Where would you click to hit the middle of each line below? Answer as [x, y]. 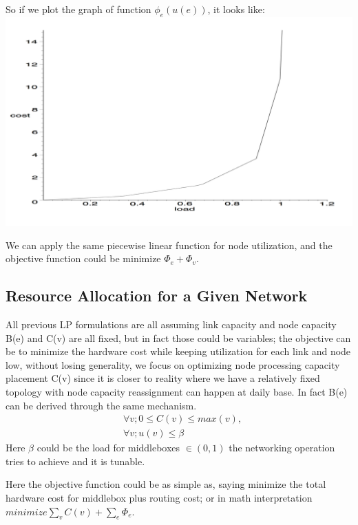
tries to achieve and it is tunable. [75, 461]
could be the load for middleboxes [108, 448]
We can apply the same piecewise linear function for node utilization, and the [169, 245]
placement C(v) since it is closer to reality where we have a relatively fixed [163, 378]
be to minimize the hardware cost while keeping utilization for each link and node [178, 351]
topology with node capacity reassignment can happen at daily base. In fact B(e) [177, 391]
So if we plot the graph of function [78, 9]
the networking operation [282, 448]
